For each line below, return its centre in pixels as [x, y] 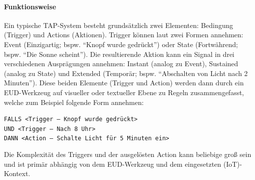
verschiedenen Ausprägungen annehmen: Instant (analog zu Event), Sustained [121, 64]
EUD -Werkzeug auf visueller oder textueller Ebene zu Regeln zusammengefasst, [124, 92]
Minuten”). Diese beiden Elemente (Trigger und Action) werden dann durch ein [124, 83]
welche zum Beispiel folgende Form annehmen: [74, 102]
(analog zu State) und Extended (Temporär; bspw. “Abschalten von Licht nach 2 [126, 73]
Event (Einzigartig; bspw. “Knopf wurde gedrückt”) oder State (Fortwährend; [121, 44]
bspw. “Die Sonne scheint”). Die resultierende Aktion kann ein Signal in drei [119, 54]
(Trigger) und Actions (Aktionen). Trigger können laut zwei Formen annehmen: [124, 35]
